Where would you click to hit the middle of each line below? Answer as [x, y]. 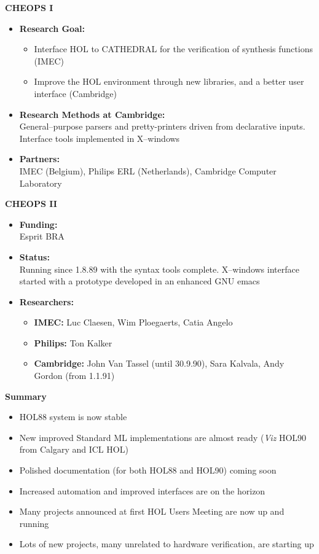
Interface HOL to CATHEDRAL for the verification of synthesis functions [173, 49]
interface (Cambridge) [75, 93]
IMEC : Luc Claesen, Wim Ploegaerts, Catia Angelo [133, 322]
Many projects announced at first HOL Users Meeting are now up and [152, 511]
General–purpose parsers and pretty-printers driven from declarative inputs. [162, 126]
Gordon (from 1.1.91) [74, 376]
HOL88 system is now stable [73, 417]
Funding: [38, 224]
